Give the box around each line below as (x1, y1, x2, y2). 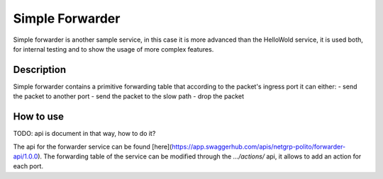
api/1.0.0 (13, 152, 38, 161)
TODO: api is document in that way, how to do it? (13, 129, 156, 138)
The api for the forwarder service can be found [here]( (13, 142, 172, 151)
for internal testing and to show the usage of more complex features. (13, 45, 214, 53)
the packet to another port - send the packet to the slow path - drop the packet (13, 92, 245, 100)
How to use (13, 110, 64, 123)
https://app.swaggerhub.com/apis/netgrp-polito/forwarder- (171, 142, 346, 151)
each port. (13, 162, 44, 171)
